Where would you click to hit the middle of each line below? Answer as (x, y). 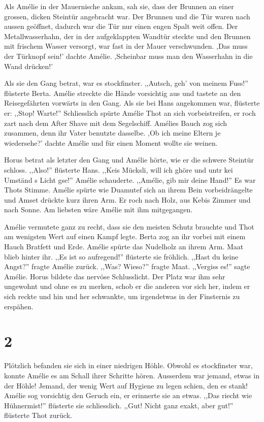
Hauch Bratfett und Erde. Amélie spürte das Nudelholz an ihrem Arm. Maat (124, 247)
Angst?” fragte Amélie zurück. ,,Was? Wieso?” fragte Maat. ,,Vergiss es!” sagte (127, 266)
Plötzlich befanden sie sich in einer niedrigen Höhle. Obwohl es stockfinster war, (128, 365)
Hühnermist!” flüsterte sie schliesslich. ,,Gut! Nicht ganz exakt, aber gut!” (119, 405)
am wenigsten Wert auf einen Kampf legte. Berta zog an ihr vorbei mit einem (125, 236)
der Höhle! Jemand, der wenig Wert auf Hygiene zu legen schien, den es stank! (126, 385)
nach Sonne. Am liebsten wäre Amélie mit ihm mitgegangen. (98, 209)
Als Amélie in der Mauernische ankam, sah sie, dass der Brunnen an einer (119, 6)
